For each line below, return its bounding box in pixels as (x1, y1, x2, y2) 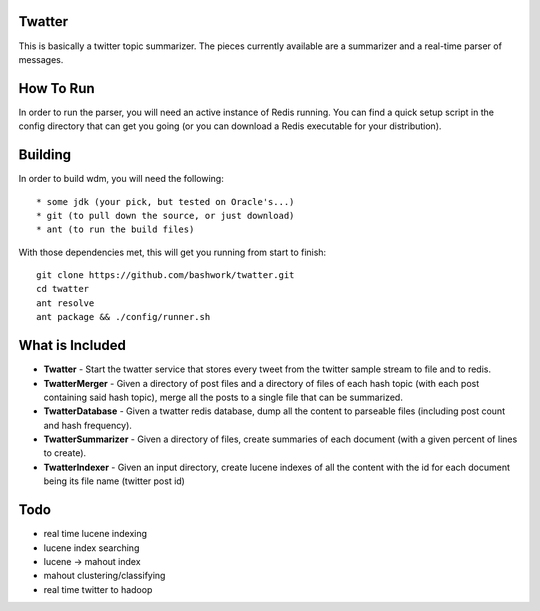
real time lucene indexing (43, 528, 148, 540)
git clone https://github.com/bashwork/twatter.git (36, 270, 295, 281)
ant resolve (36, 297, 95, 309)
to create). (43, 447, 87, 459)
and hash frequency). (43, 419, 132, 431)
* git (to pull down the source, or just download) (36, 210, 295, 221)
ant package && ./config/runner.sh (36, 311, 211, 323)
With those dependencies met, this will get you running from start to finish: (18, 246, 327, 258)
